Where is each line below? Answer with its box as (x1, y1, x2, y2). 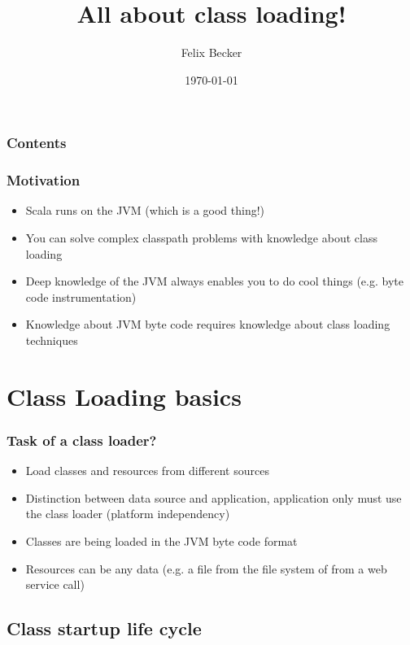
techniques (25, 332, 78, 349)
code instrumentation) (25, 288, 137, 305)
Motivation (7, 170, 81, 190)
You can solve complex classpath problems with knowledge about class (25, 229, 377, 246)
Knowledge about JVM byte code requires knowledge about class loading (25, 316, 390, 333)
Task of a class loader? (7, 429, 157, 450)
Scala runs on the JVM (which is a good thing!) (25, 202, 265, 219)
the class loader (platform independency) (25, 505, 230, 522)
